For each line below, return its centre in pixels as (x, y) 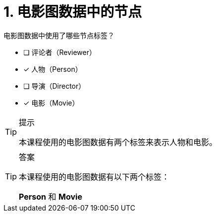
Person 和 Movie (51, 196)
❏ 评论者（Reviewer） (60, 52)
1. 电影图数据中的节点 (73, 12)
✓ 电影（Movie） (51, 103)
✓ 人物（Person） (53, 69)
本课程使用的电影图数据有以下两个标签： (94, 177)
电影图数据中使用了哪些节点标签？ (59, 35)
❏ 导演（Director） (54, 86)
